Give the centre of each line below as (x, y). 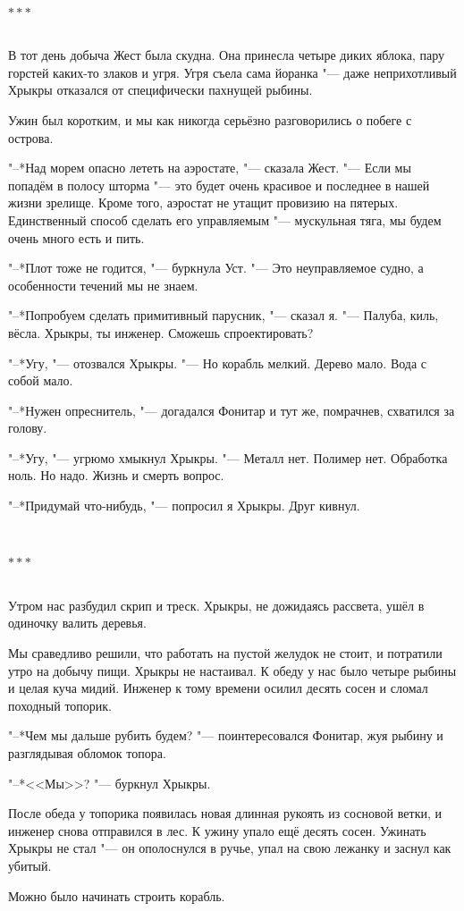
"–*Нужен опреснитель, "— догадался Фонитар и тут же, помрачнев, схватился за (232, 410)
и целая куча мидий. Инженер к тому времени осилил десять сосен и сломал (218, 688)
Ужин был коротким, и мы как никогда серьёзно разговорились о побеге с (210, 119)
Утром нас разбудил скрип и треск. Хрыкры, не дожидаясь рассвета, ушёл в (216, 605)
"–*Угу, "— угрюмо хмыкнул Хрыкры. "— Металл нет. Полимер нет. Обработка (228, 457)
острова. (31, 137)
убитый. (30, 865)
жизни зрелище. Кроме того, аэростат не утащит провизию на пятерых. (203, 202)
